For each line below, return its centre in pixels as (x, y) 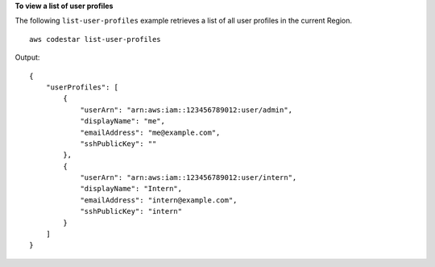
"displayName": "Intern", (131, 189)
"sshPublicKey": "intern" (131, 211)
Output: (27, 57)
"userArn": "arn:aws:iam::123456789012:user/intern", (188, 178)
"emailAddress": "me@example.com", (150, 132)
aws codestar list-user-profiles (95, 39)
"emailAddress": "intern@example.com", (159, 200)
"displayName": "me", (122, 121)
